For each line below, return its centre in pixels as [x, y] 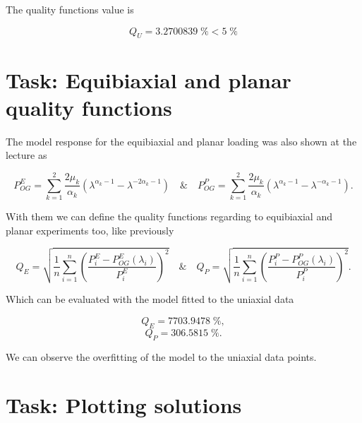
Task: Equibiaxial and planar [149, 79]
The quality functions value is [70, 9]
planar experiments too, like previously [90, 230]
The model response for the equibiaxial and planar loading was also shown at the [181, 141]
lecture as [26, 155]
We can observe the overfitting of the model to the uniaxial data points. [161, 356]
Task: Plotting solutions [124, 405]
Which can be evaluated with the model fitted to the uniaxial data [150, 299]
